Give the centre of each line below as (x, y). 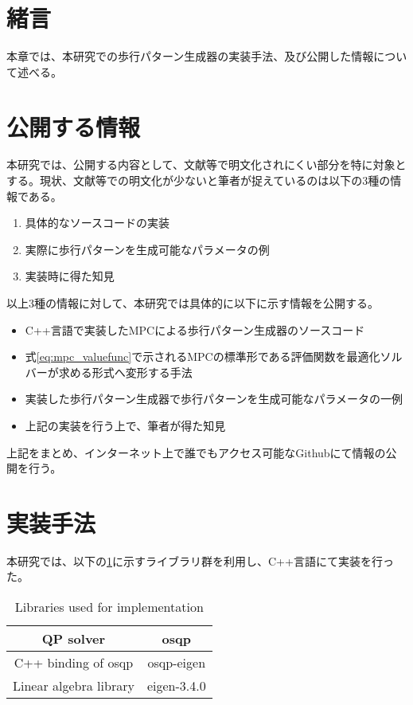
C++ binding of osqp (74, 663)
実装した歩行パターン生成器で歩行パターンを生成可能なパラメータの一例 (214, 399)
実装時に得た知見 (70, 276)
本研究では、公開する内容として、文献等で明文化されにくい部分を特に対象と (206, 164)
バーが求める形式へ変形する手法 (109, 372)
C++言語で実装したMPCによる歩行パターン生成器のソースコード (195, 329)
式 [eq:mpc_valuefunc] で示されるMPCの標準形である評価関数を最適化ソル (214, 356)
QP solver (74, 639)
